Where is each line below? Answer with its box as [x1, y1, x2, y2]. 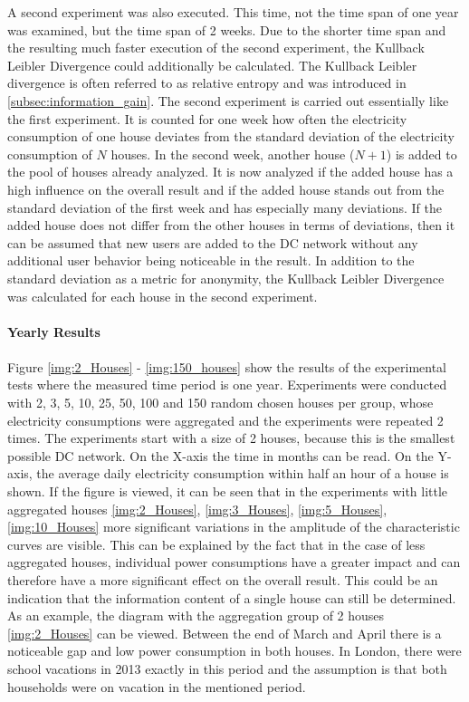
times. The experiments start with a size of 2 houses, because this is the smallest [7, 428, 455, 447]
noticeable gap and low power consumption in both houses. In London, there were [7, 641, 462, 660]
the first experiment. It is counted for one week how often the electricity [7, 109, 407, 128]
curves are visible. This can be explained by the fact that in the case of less [7, 534, 426, 553]
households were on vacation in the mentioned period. [7, 677, 306, 696]
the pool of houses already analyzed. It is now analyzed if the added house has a [7, 162, 454, 181]
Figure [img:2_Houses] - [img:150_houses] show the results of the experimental [7, 357, 447, 376]
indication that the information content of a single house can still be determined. [7, 588, 456, 607]
